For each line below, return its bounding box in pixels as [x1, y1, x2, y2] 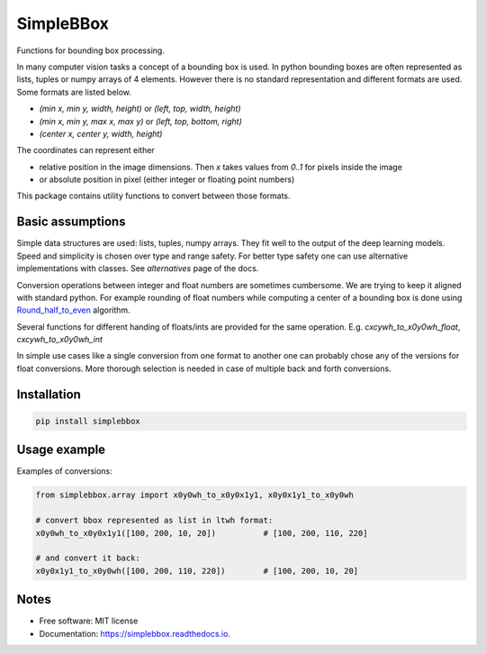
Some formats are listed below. [16, 86, 132, 97]
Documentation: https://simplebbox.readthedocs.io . [39, 628, 231, 639]
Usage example [16, 442, 106, 458]
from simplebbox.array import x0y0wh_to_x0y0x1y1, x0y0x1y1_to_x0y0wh [35, 490, 355, 500]
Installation [16, 386, 81, 402]
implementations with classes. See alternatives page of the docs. [16, 263, 259, 274]
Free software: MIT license [39, 615, 139, 626]
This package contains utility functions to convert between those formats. [16, 190, 292, 202]
